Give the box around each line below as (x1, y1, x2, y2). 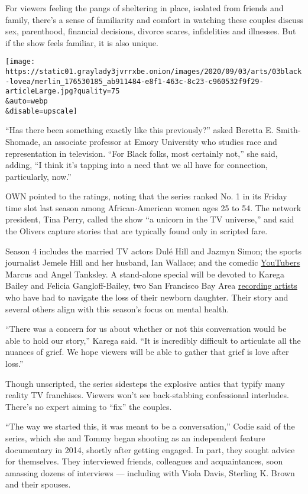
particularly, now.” (5, 170, 72, 182)
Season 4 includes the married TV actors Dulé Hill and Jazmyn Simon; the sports (5, 244, 302, 257)
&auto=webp (5, 97, 48, 105)
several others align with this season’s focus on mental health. (5, 302, 229, 315)
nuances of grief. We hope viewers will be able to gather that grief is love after (5, 346, 289, 358)
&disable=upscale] (5, 106, 77, 115)
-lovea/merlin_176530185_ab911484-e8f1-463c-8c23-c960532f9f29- (5, 77, 264, 86)
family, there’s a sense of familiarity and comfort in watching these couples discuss (5, 13, 303, 25)
